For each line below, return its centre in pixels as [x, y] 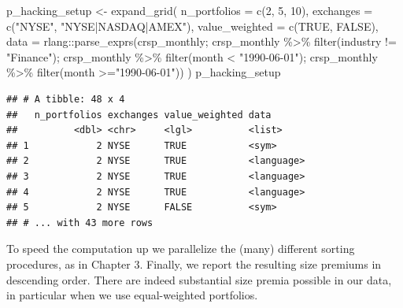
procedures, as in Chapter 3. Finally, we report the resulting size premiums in [194, 263]
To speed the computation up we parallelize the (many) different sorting [181, 249]
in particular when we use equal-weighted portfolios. [132, 295]
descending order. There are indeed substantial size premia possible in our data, [199, 279]
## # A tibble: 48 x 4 [66, 99]
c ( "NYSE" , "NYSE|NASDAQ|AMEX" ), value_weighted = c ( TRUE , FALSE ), [192, 26]
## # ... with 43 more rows [80, 223]
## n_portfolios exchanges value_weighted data [139, 115]
